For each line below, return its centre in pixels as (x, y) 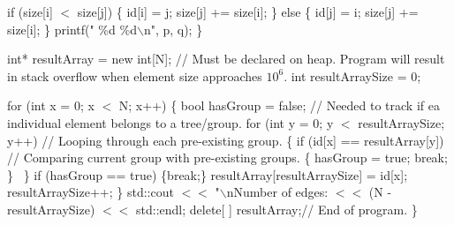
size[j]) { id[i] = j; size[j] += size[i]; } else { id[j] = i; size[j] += (248, 11)
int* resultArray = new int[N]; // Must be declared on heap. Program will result (226, 59)
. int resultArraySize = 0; (352, 75)
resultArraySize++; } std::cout (91, 192)
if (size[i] (30, 11)
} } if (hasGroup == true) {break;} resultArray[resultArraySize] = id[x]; (208, 174)
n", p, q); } (173, 29)
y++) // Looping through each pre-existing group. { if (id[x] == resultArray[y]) (226, 140)
